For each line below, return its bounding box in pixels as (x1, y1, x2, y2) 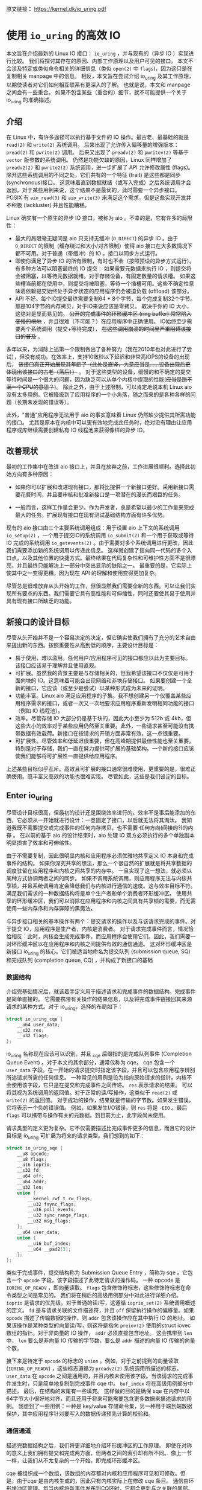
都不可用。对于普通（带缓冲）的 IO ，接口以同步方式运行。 (14, 250, 161, 257)
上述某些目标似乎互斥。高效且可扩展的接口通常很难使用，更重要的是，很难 (6, 765, 191, 772)
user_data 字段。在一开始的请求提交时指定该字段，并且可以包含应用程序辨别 (6, 1066, 195, 1073)
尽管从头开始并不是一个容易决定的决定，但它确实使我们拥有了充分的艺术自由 (6, 633, 196, 641)
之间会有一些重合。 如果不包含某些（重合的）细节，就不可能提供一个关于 (6, 88, 187, 95)
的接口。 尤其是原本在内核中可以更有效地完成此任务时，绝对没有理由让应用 (6, 419, 192, 426)
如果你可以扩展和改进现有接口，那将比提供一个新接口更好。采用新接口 (14, 484, 189, 491)
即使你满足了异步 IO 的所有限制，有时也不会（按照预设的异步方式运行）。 (14, 257, 195, 264)
